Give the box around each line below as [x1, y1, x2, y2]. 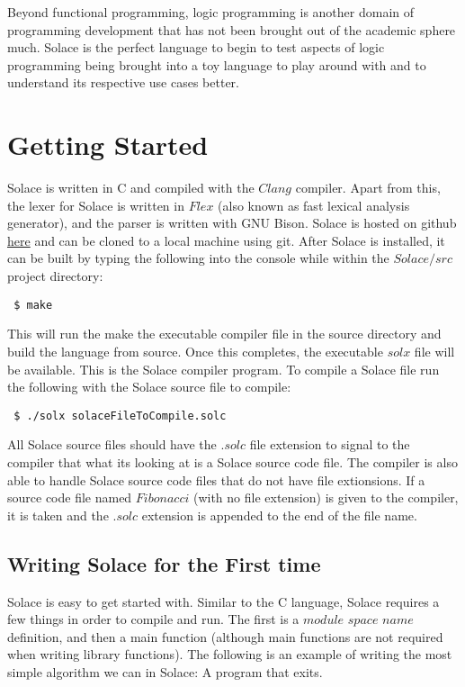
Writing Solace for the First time [7, 549, 321, 577]
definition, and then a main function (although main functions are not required [7, 627, 443, 646]
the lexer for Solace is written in [7, 195, 184, 214]
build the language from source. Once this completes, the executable [7, 341, 383, 360]
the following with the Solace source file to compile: [7, 377, 291, 396]
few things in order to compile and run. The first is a [7, 610, 300, 628]
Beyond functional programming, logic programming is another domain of [7, 3, 415, 21]
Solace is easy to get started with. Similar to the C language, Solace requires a [7, 592, 440, 610]
